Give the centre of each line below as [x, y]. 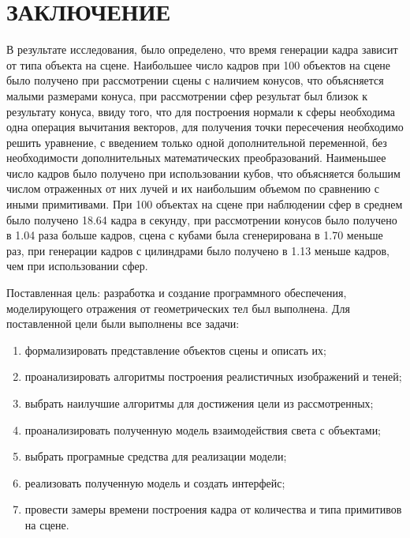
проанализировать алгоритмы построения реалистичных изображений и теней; [213, 376]
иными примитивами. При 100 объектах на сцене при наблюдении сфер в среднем [205, 204]
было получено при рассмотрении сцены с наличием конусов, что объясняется [195, 80]
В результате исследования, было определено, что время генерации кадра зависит [202, 49]
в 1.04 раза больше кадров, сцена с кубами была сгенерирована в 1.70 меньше [195, 235]
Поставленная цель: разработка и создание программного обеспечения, [177, 293]
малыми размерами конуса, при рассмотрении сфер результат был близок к [187, 95]
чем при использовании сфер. [77, 266]
